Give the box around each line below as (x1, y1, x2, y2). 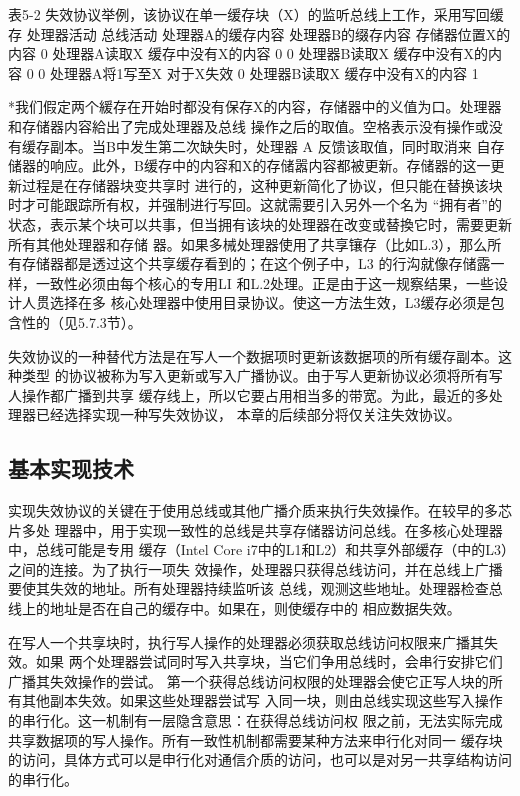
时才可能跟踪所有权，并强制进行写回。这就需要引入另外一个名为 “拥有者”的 (8, 194, 502, 215)
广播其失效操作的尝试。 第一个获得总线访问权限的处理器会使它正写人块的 (8, 670, 489, 691)
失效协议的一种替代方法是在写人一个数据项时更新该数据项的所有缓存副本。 (8, 345, 498, 366)
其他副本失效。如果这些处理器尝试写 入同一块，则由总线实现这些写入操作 (21, 690, 503, 711)
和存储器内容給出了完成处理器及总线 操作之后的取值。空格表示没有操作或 (8, 115, 489, 136)
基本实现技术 (8, 453, 134, 484)
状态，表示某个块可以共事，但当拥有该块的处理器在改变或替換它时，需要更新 (8, 213, 512, 234)
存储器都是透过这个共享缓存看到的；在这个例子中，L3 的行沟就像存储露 (21, 253, 491, 274)
